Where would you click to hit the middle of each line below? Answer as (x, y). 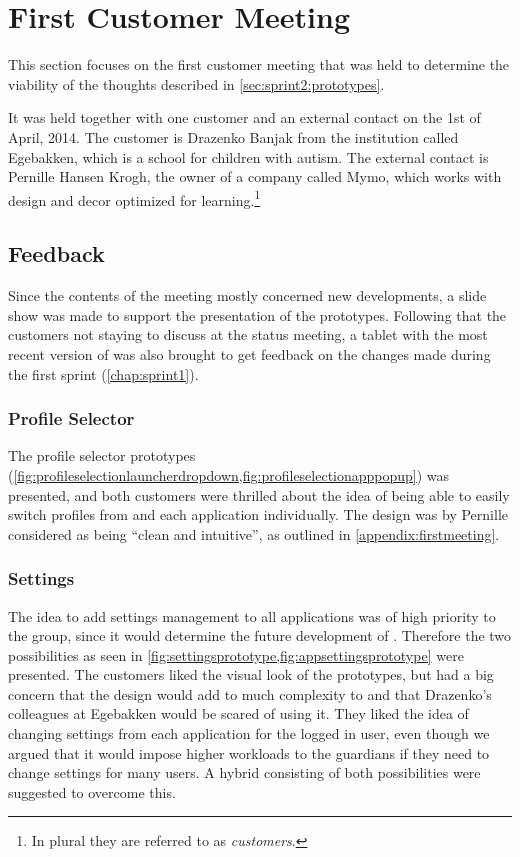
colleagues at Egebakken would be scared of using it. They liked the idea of (238, 713)
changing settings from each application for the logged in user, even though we (249, 733)
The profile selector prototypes (102, 455)
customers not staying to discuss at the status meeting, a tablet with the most (248, 334)
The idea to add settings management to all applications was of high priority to (252, 615)
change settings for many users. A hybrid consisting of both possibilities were (244, 772)
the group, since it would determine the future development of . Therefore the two (260, 635)
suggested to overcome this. (92, 791)
